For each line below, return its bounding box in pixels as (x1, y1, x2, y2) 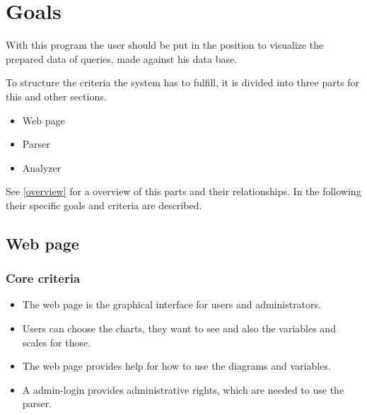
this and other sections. (6, 88, 107, 103)
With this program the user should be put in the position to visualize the (6, 37, 324, 52)
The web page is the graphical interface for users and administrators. (22, 297, 321, 312)
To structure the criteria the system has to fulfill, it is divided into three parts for (6, 75, 360, 90)
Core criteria (6, 269, 81, 287)
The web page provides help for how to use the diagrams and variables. (22, 358, 331, 373)
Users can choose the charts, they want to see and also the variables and (22, 321, 336, 336)
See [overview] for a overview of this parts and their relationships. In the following (6, 184, 361, 199)
